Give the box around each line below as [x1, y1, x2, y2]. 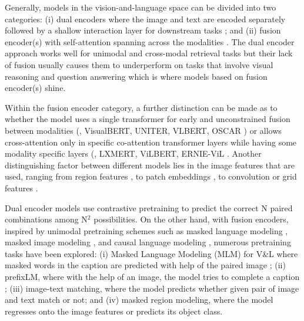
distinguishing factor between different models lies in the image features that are [5, 158, 295, 171]
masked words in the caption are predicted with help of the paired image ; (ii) [5, 259, 286, 271]
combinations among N [5, 213, 88, 225]
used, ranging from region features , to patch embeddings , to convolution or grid [5, 170, 297, 183]
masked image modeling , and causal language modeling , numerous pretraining [5, 236, 291, 248]
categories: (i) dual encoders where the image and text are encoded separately [5, 12, 286, 25]
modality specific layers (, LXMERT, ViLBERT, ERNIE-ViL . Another [5, 147, 262, 160]
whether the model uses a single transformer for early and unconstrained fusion [5, 113, 290, 125]
